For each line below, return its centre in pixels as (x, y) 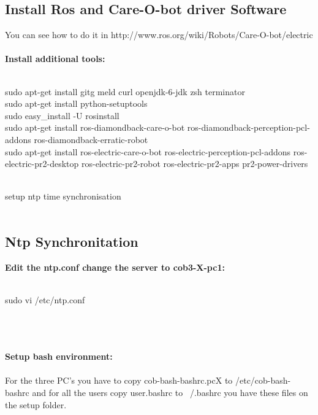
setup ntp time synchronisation (63, 196)
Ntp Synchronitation (72, 241)
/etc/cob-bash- (263, 380)
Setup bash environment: (59, 356)
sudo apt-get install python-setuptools (76, 103)
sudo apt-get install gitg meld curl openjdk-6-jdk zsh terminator (125, 91)
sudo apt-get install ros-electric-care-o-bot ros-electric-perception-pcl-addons (148, 151)
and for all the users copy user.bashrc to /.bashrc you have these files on (170, 393)
